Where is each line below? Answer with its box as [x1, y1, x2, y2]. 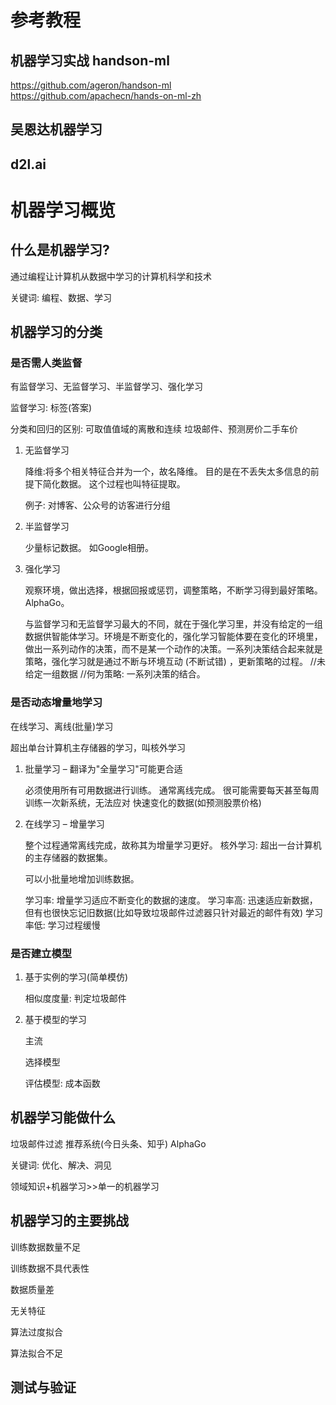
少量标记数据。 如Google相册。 [24, 542, 155, 554]
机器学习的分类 [10, 324, 103, 341]
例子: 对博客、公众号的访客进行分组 [24, 499, 171, 511]
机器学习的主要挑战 [10, 1212, 129, 1230]
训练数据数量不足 [10, 1241, 81, 1253]
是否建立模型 [10, 946, 73, 960]
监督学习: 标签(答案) [10, 402, 93, 414]
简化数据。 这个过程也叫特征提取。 [42, 478, 186, 490]
